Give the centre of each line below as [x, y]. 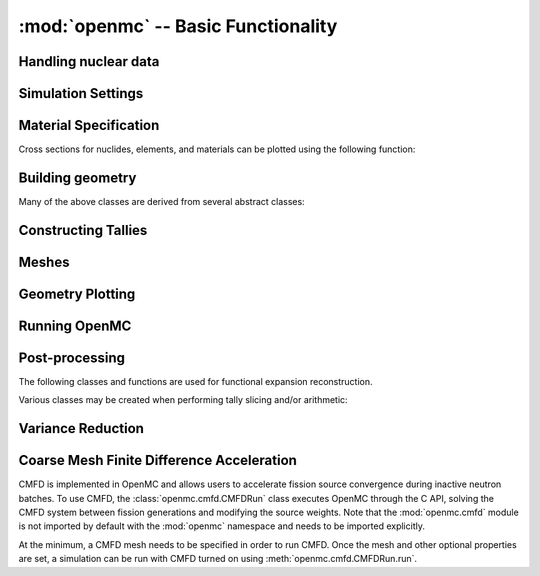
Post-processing [71, 357]
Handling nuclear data [89, 61]
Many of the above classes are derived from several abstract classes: [161, 201]
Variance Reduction [81, 428]
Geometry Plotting [77, 293]
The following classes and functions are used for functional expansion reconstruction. [196, 381]
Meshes [44, 261]
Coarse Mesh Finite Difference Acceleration [157, 460]
